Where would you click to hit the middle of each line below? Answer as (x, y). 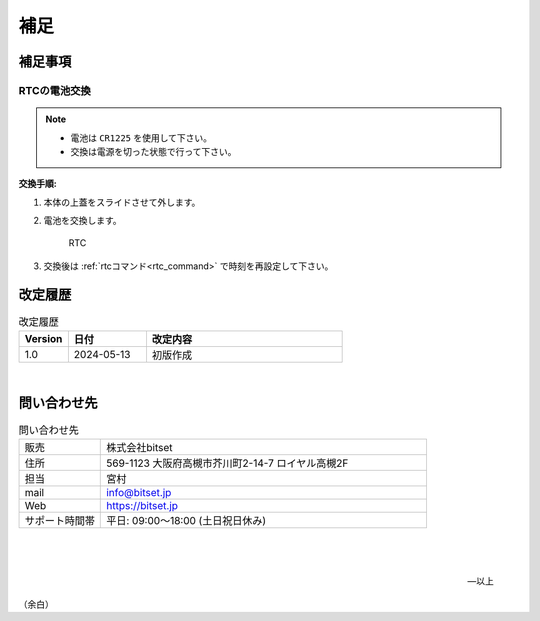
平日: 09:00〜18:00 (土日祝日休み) (186, 521)
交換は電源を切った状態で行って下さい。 (153, 151)
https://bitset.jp (142, 506)
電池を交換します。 (82, 221)
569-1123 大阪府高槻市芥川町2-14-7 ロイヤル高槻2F (227, 463)
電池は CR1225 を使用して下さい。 (141, 137)
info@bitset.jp (139, 493)
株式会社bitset (139, 448)
